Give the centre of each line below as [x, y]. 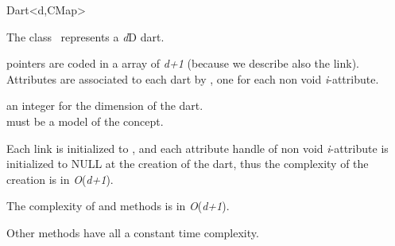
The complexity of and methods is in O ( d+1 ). [118, 206]
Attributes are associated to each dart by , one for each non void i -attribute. [193, 78]
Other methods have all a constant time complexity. [133, 232]
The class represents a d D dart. [85, 36]
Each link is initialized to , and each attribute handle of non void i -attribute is [197, 148]
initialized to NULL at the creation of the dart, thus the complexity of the [188, 164]
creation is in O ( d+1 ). [60, 179]
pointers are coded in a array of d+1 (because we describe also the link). [183, 63]
